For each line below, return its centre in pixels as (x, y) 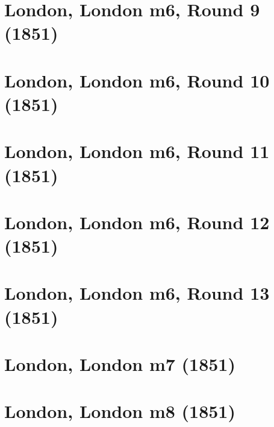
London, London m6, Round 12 (137, 222)
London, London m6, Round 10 (137, 80)
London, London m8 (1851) (120, 411)
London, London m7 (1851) (120, 364)
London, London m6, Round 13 (137, 293)
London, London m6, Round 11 (137, 151)
